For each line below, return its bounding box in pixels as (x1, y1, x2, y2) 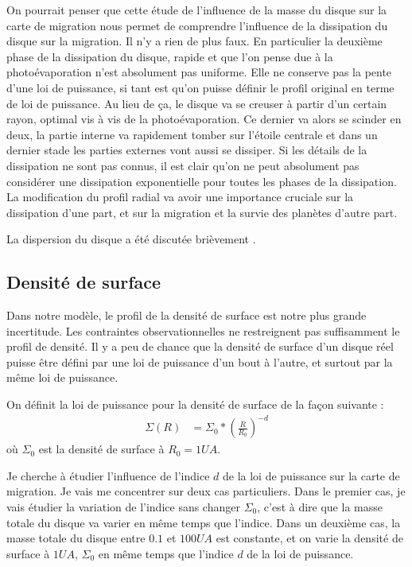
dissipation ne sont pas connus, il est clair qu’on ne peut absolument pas (6, 157, 360, 173)
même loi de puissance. (6, 369, 119, 386)
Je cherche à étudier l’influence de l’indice (6, 467, 210, 484)
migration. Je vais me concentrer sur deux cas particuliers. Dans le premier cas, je (6, 483, 406, 499)
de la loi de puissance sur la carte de (222, 467, 400, 484)
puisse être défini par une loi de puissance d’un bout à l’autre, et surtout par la (6, 353, 393, 370)
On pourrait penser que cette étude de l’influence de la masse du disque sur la (6, 2, 387, 17)
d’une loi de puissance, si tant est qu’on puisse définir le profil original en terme (6, 79, 395, 95)
